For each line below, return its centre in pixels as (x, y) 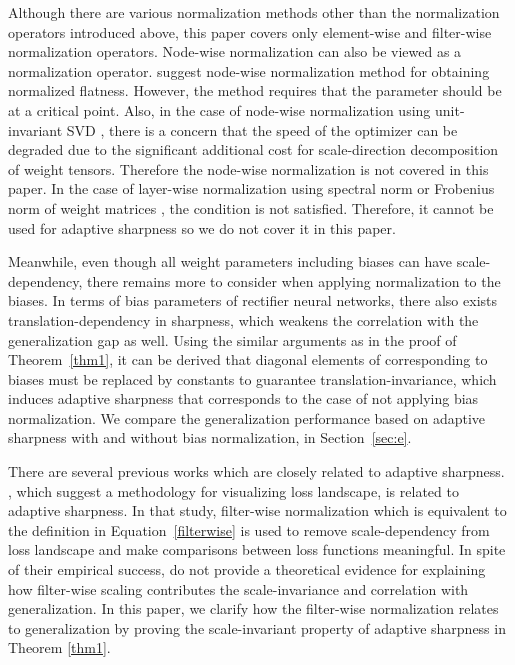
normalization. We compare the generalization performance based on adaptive (247, 417)
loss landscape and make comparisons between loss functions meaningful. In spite (257, 549)
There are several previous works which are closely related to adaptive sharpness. (256, 471)
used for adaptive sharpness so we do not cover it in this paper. (202, 227)
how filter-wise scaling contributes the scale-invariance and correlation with (238, 588)
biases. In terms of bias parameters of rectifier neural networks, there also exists (253, 300)
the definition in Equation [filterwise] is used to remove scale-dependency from (249, 529)
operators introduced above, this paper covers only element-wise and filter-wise (250, 31)
